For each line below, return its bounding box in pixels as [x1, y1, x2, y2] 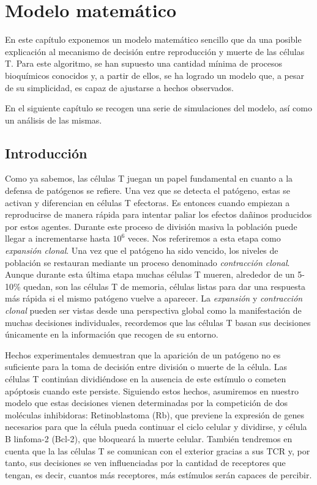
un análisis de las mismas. [5, 113, 102, 126]
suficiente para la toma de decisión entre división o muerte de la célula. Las [5, 360, 288, 373]
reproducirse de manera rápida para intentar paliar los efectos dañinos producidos [5, 208, 312, 221]
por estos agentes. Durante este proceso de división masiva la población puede [5, 220, 297, 232]
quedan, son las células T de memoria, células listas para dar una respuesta [23, 280, 306, 292]
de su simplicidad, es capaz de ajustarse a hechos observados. [5, 81, 234, 94]
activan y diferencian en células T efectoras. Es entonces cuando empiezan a [5, 196, 290, 209]
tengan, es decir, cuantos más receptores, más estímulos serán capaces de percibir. [5, 468, 312, 481]
